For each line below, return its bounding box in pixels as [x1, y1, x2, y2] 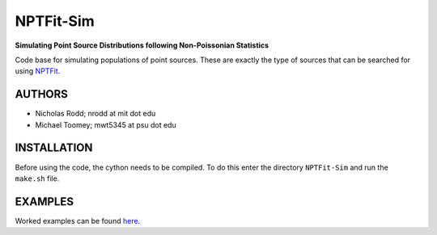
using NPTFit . [15, 66, 61, 76]
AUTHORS [15, 87, 69, 101]
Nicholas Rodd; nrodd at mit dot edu [35, 109, 156, 119]
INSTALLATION [15, 141, 93, 155]
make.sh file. [15, 174, 60, 183]
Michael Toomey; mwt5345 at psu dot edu [35, 120, 177, 129]
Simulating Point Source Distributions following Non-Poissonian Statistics [15, 40, 269, 50]
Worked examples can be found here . [15, 216, 141, 225]
